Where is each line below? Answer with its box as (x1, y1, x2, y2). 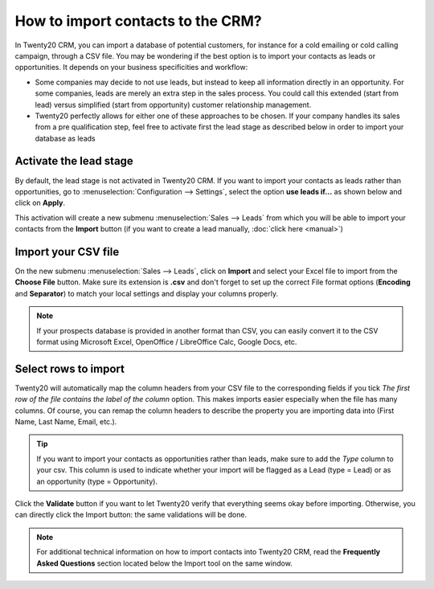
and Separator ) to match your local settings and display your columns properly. (14, 288, 279, 298)
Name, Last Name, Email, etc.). (14, 417, 117, 427)
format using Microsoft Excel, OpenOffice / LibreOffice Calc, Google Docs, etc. (36, 337, 297, 346)
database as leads (35, 133, 96, 143)
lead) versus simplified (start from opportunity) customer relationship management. (35, 100, 312, 109)
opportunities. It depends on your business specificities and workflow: (14, 63, 248, 72)
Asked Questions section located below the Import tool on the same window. (36, 558, 293, 568)
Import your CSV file (14, 245, 120, 259)
